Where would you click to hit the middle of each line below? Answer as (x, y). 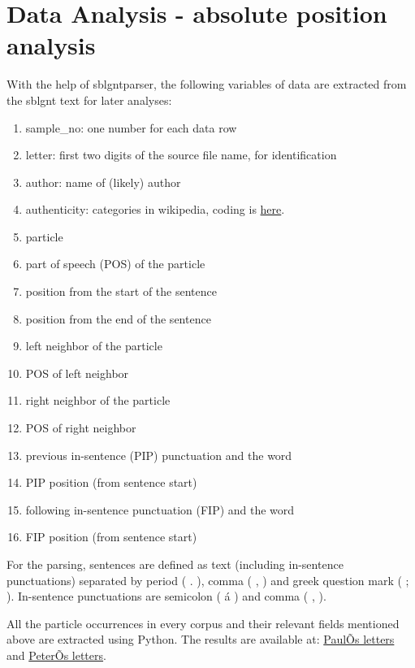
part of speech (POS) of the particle (115, 264)
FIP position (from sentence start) (111, 537)
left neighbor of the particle (94, 346)
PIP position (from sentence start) (111, 482)
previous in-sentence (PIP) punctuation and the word (159, 455)
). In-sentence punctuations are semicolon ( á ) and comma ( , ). (166, 596)
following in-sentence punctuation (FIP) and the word (160, 509)
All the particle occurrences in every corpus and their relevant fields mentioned (203, 623)
